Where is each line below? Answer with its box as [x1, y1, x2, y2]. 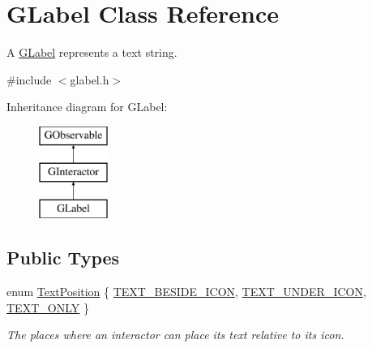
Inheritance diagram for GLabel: [6, 98, 168, 115]
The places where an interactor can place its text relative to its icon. [6, 326, 344, 343]
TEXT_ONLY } [6, 299, 89, 316]
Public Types [6, 245, 120, 270]
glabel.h [70, 71, 109, 88]
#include [6, 71, 52, 88]
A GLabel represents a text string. [6, 44, 177, 61]
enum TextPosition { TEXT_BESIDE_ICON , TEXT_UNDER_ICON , [6, 283, 366, 300]
